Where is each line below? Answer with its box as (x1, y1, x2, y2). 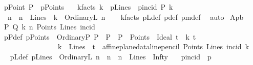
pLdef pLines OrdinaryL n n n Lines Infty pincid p (10, 51, 212, 61)
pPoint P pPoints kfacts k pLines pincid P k (4, 2, 173, 12)
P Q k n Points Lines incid (4, 21, 95, 32)
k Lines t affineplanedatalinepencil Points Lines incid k (57, 41, 249, 52)
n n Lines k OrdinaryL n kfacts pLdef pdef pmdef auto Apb (7, 11, 244, 22)
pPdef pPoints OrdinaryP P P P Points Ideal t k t (4, 31, 196, 42)
